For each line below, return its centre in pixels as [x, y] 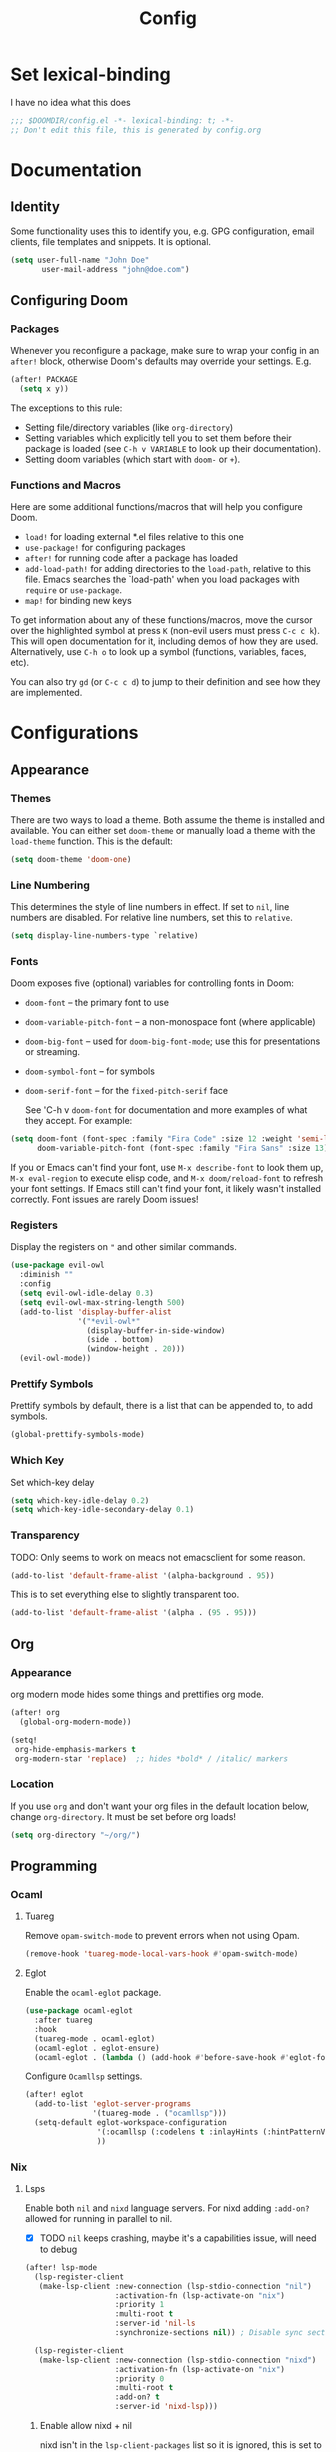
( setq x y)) [44, 389]
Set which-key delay [52, 1482]
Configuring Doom [69, 300]
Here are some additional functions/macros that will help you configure [156, 507]
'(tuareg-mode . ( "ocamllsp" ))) [159, 2113]
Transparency [45, 1535]
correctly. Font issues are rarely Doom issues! [104, 1199]
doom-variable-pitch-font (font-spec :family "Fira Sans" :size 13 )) [184, 1148]
